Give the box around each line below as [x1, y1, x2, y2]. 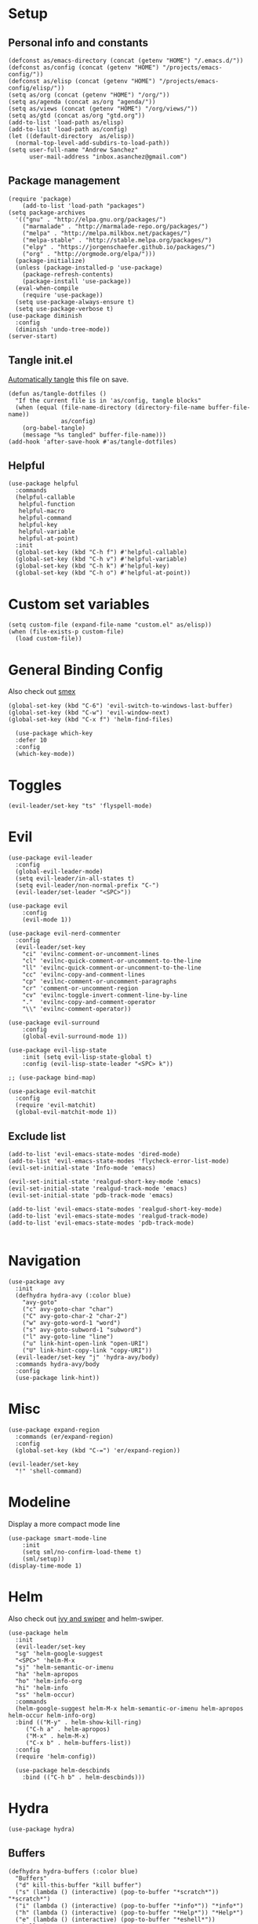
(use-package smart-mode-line [8, 1534, 107, 1542]
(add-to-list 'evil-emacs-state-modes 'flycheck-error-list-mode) [8, 1157, 230, 1165]
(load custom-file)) [15, 635, 82, 643]
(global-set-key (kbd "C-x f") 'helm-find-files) [8, 716, 174, 724]
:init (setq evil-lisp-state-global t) [22, 1053, 153, 1061]
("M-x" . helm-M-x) [25, 1732, 89, 1740]
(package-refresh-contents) [22, 270, 114, 279]
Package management [8, 174, 120, 188]
